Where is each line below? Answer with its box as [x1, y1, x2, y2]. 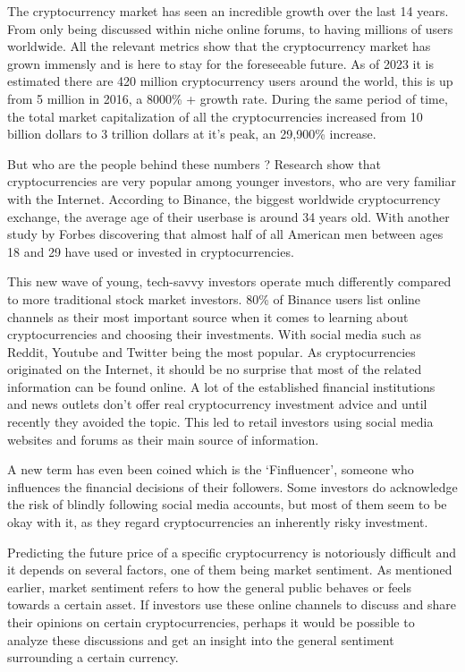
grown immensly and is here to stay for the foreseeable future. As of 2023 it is [7, 54, 435, 72]
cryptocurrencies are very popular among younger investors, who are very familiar [7, 172, 456, 191]
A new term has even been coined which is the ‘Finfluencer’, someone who [7, 460, 414, 479]
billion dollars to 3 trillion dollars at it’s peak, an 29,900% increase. [7, 124, 376, 143]
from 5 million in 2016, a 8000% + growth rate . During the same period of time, [7, 89, 448, 107]
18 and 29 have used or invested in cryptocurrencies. [7, 242, 294, 260]
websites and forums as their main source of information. [7, 430, 319, 448]
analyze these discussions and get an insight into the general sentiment [7, 630, 394, 649]
